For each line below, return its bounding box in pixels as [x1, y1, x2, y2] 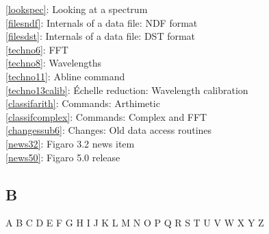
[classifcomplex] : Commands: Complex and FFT [5, 109, 207, 124]
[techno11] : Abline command [5, 69, 125, 83]
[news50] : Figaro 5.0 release [5, 150, 120, 164]
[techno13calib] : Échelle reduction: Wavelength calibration [5, 82, 248, 97]
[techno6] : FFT [5, 42, 68, 56]
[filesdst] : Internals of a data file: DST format [5, 29, 196, 43]
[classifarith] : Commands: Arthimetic [5, 96, 160, 110]
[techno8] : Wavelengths [5, 56, 102, 70]
